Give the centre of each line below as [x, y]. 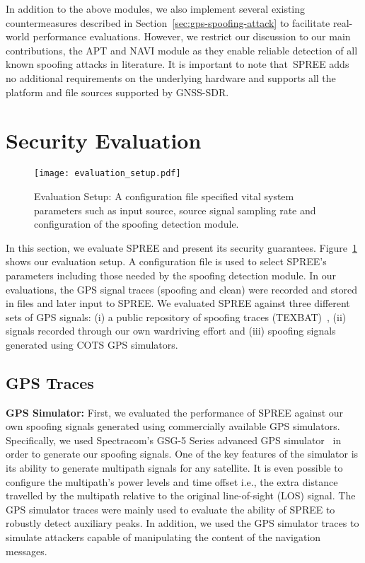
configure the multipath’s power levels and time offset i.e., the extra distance [172, 481]
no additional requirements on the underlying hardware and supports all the [171, 77]
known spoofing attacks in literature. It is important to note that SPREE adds [178, 64]
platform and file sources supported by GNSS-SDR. [117, 92]
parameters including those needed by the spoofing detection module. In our [171, 275]
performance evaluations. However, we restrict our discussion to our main [192, 36]
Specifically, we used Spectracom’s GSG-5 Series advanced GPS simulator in [174, 440]
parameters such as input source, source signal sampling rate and [175, 210]
